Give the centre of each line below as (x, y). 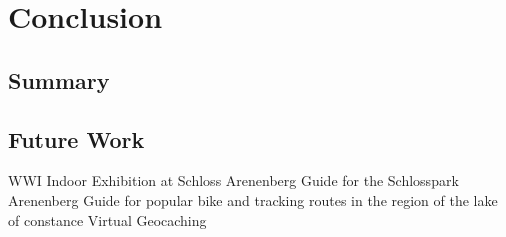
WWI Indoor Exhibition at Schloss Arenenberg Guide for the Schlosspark (233, 180)
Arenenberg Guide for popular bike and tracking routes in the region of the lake (253, 199)
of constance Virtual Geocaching (107, 219)
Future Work (76, 138)
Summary (59, 79)
